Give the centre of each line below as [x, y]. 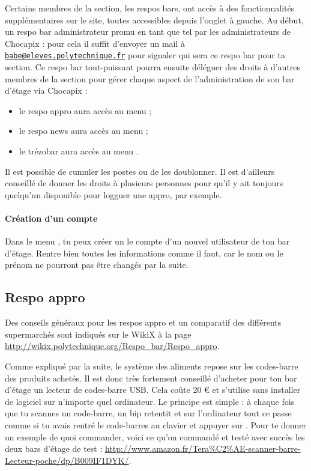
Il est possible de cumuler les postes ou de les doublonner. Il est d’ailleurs [140, 171]
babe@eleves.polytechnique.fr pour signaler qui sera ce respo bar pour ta [145, 55]
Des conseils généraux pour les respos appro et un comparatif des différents [143, 322]
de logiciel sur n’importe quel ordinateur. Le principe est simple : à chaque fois [150, 401]
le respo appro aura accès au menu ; [85, 110]
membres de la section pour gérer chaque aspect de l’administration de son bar [150, 78]
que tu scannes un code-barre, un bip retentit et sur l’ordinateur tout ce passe [148, 413]
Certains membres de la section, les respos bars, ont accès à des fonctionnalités [150, 8]
